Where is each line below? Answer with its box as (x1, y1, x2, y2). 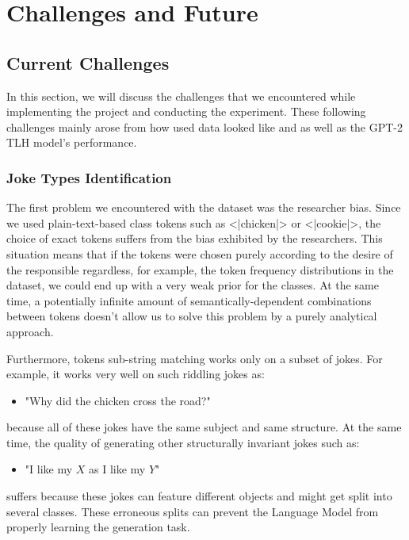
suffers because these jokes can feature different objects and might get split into (6, 488, 392, 504)
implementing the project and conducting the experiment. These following (6, 103, 366, 120)
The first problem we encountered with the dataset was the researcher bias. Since (6, 199, 401, 216)
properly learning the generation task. (6, 519, 190, 535)
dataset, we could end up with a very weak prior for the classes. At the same (6, 277, 379, 293)
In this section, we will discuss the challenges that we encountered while (6, 87, 356, 104)
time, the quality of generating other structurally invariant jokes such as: (6, 434, 360, 450)
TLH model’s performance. (6, 134, 137, 151)
